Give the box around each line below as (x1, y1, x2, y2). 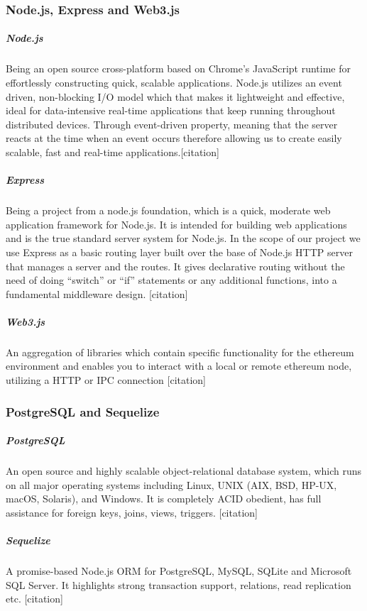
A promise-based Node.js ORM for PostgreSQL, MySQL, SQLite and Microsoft (6, 563, 352, 578)
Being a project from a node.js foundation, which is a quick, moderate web (6, 203, 331, 218)
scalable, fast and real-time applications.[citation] (6, 144, 219, 159)
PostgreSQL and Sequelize (6, 402, 160, 420)
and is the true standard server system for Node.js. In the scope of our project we (6, 231, 361, 246)
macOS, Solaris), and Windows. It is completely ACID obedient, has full (6, 491, 322, 506)
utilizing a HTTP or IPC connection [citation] (6, 373, 207, 387)
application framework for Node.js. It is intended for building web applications (6, 216, 347, 231)
